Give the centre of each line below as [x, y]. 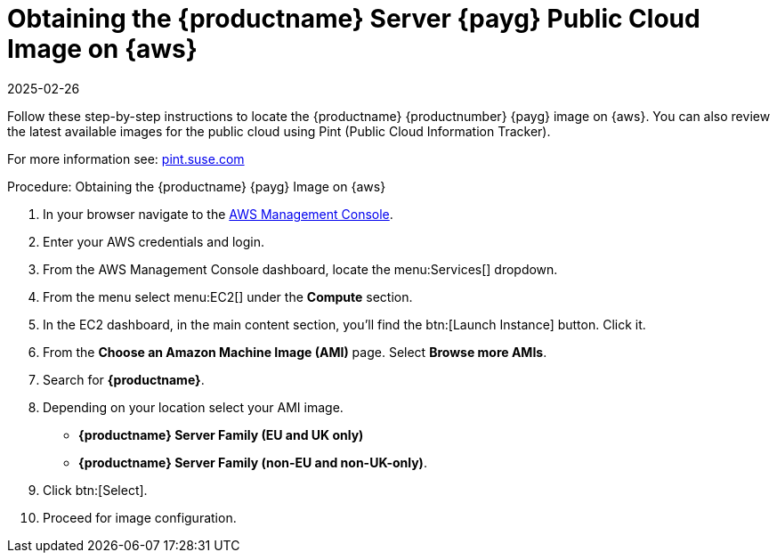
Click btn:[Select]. [95, 490]
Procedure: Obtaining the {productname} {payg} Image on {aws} [197, 186]
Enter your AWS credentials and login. [154, 241]
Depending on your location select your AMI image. [193, 407]
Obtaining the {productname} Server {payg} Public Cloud [354, 19]
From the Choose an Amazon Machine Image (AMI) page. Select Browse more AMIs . [295, 352]
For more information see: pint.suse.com [126, 158]
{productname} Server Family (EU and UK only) [221, 434]
